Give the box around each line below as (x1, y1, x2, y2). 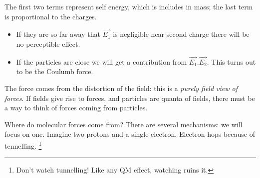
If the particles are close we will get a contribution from (16, 56, 187, 67)
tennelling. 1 (4, 139, 42, 151)
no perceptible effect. (16, 39, 80, 49)
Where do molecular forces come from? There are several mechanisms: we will (4, 119, 243, 129)
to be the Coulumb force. (16, 66, 93, 77)
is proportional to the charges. (4, 11, 97, 21)
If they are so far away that (16, 29, 100, 39)
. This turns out (207, 56, 256, 67)
